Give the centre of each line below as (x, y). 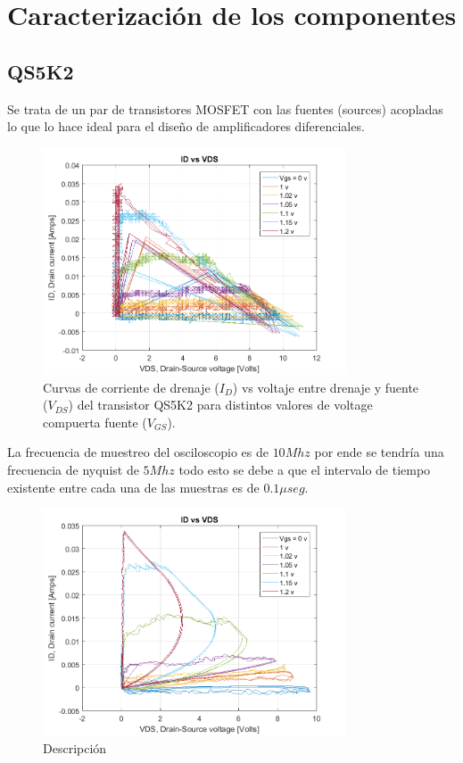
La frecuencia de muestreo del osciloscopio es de (138, 452)
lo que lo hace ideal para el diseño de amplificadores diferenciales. (186, 126)
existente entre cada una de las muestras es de (133, 487)
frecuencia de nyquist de (73, 470)
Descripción (75, 748)
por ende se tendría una (379, 452)
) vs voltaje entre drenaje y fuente (326, 387)
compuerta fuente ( (95, 422)
